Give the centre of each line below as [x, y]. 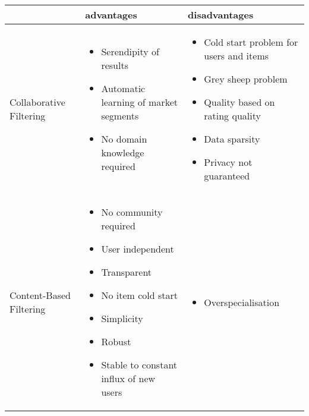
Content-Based [40, 295]
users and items [237, 56]
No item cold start [139, 295]
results [115, 65]
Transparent [127, 272]
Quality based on [239, 102]
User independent [138, 249]
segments [120, 116]
